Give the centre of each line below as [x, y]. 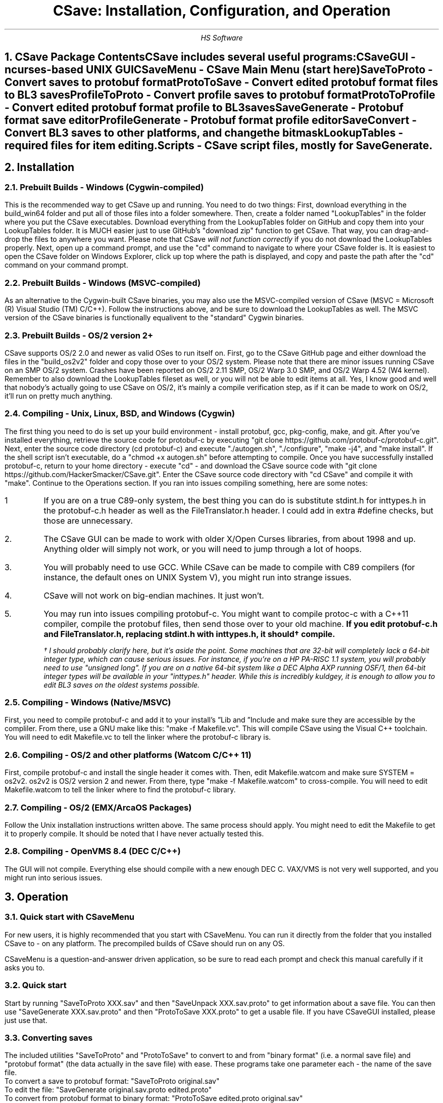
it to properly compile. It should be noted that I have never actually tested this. [134, 833]
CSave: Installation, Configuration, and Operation [222, 11]
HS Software [222, 37]
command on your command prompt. [66, 265]
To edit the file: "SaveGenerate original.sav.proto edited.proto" [108, 1090]
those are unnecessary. [88, 520]
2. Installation [40, 167]
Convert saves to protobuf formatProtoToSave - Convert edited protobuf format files [221, 82]
